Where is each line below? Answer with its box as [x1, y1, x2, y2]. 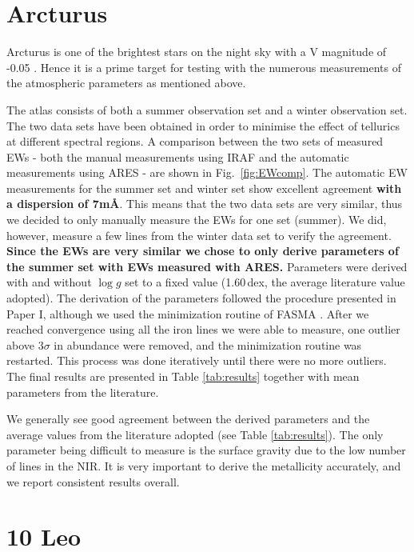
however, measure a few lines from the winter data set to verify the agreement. [6, 226, 392, 243]
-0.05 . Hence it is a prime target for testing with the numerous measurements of [6, 58, 402, 75]
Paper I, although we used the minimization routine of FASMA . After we [6, 305, 369, 322]
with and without [6, 274, 92, 290]
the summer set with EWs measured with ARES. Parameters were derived [6, 258, 408, 274]
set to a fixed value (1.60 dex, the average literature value [125, 274, 405, 290]
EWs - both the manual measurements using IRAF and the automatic [6, 148, 349, 165]
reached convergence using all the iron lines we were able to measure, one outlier [6, 321, 400, 338]
